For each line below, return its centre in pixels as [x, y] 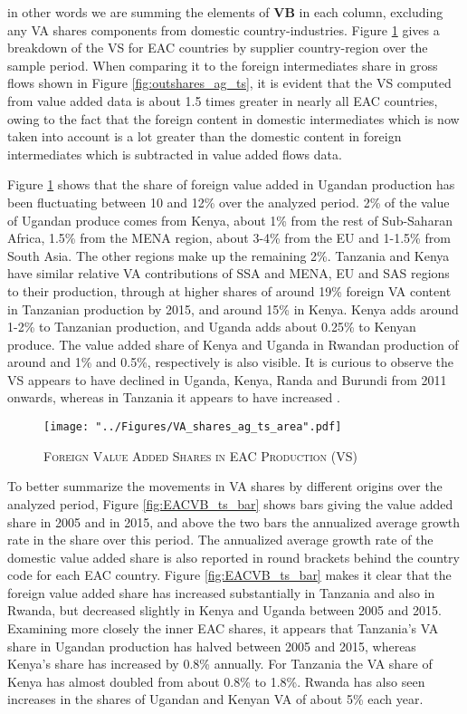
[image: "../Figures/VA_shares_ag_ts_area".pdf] [193, 427]
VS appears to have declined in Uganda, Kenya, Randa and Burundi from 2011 [227, 379]
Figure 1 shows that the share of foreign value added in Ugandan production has [231, 184]
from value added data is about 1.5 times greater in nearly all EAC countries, [223, 100]
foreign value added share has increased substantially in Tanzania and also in [221, 592]
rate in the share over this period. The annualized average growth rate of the [220, 540]
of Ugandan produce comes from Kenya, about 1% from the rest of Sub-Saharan [230, 220]
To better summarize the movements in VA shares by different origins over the [225, 486]
